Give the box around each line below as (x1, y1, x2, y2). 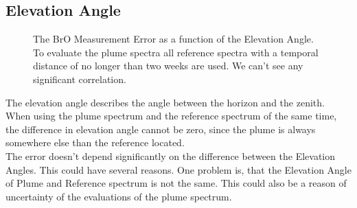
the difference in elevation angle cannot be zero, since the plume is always (5, 122, 316, 136)
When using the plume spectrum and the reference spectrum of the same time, (5, 108, 337, 123)
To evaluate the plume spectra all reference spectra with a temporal (33, 45, 319, 59)
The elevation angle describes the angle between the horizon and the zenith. (5, 95, 325, 109)
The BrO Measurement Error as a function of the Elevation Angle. (33, 32, 314, 46)
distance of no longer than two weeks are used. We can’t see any (33, 58, 303, 73)
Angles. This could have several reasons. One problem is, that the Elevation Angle (5, 162, 352, 176)
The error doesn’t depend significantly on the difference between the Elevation (5, 148, 336, 163)
